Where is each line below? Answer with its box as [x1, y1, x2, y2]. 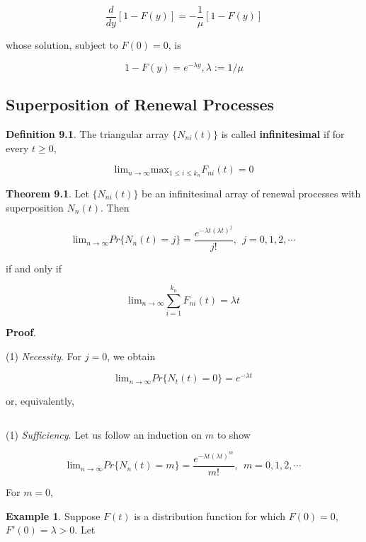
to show [217, 427, 251, 442]
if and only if [6, 260, 62, 275]
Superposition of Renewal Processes [6, 93, 275, 115]
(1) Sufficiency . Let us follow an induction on [6, 427, 202, 442]
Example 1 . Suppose [6, 508, 101, 523]
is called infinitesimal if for [221, 126, 345, 141]
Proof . [6, 324, 37, 339]
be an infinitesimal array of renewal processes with [142, 185, 361, 200]
